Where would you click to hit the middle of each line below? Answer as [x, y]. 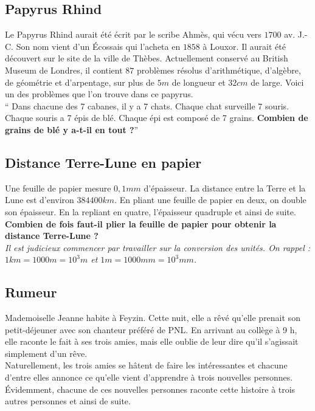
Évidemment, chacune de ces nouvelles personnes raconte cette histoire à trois [150, 389]
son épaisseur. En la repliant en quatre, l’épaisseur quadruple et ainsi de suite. [151, 211]
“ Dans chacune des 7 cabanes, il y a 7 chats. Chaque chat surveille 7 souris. [147, 105]
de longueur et [199, 82]
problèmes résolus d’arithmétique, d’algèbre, [219, 70]
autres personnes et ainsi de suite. [68, 401]
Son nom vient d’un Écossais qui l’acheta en [98, 46]
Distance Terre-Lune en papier [103, 162]
